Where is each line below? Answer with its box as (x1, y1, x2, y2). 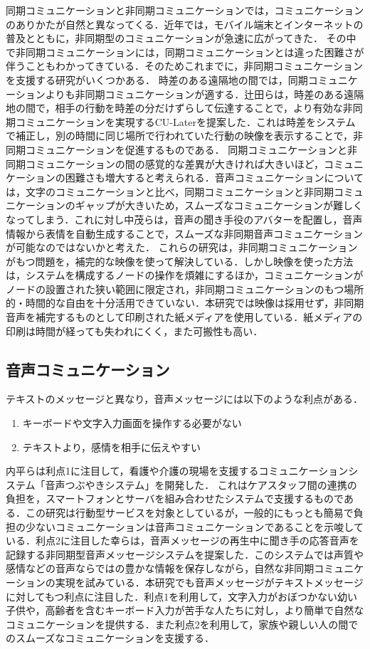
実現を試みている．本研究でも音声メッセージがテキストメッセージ (55, 574, 364, 589)
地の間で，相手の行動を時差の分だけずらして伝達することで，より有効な (6, 100, 343, 115)
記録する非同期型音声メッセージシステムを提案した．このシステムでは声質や (6, 547, 364, 561)
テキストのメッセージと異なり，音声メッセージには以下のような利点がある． (6, 391, 364, 406)
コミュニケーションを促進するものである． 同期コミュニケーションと (25, 142, 347, 157)
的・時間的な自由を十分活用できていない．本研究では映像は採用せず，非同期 (6, 295, 364, 310)
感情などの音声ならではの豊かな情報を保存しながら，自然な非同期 (6, 561, 314, 576)
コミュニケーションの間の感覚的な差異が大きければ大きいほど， (25, 156, 324, 171)
